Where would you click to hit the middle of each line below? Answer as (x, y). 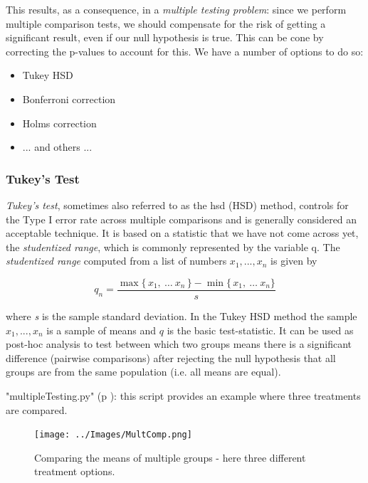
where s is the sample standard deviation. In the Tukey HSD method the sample (182, 316)
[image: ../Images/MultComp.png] (113, 435)
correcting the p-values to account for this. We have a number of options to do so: (185, 51)
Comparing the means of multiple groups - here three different (170, 457)
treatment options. (75, 471)
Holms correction (59, 123)
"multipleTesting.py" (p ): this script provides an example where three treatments (183, 395)
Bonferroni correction (69, 99)
